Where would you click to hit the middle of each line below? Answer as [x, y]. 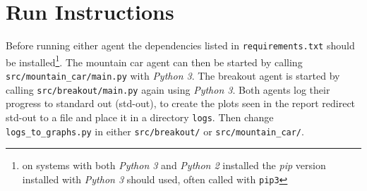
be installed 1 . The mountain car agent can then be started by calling [154, 61]
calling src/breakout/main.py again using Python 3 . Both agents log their [168, 89]
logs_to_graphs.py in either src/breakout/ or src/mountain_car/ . [155, 131]
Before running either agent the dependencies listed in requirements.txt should [180, 45]
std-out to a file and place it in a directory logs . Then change [140, 117]
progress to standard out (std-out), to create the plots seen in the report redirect [181, 103]
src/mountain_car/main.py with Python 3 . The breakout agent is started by [173, 76]
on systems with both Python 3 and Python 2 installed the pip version [174, 165]
